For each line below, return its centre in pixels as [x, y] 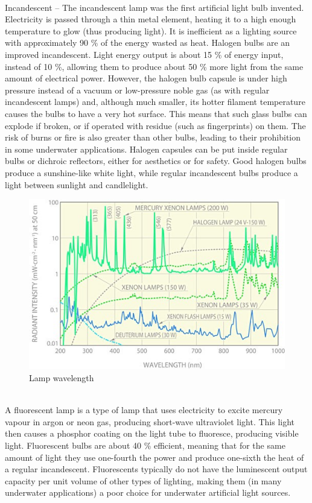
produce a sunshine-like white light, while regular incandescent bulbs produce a [151, 172]
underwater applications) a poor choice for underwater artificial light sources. [148, 492]
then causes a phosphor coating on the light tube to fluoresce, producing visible [152, 433]
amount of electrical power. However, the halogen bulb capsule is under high [146, 78]
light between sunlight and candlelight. [77, 184]
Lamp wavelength [62, 378]
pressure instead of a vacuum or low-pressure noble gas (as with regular [137, 90]
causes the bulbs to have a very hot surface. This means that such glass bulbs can [156, 113]
